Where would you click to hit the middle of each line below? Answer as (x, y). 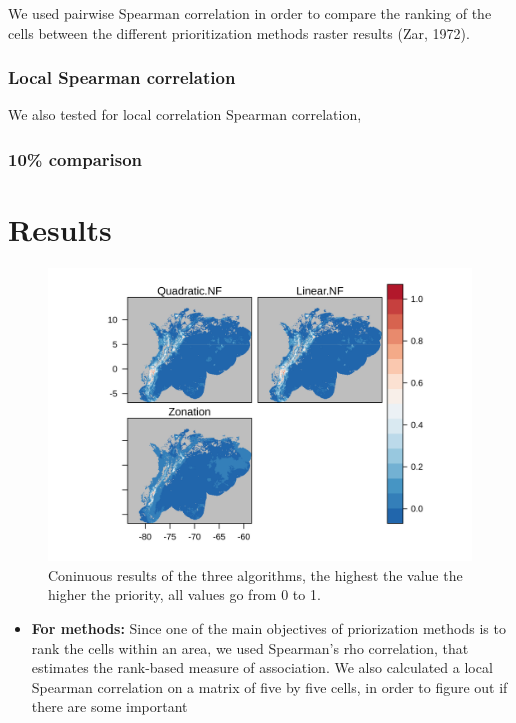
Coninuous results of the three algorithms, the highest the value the (255, 574)
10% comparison (75, 158)
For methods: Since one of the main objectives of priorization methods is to (268, 627)
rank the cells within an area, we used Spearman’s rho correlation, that (250, 647)
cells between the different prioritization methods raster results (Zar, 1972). (239, 32)
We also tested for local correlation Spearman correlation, (185, 114)
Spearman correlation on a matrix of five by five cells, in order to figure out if (269, 686)
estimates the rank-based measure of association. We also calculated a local (262, 667)
